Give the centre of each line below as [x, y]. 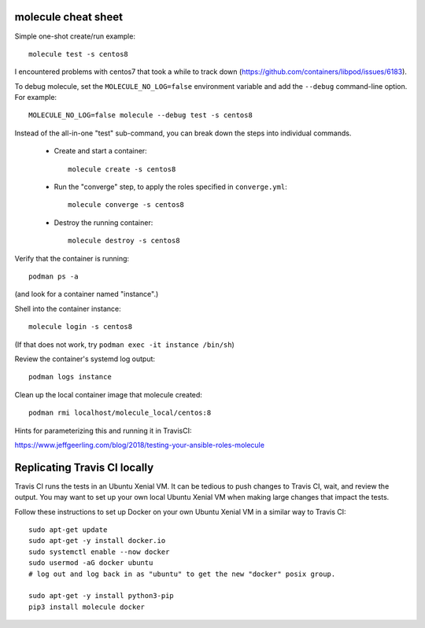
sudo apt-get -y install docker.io [97, 541]
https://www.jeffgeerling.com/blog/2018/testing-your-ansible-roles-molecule [140, 445]
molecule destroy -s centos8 [124, 241]
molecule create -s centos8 [122, 169]
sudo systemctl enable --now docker [99, 552]
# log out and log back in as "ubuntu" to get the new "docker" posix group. [182, 574]
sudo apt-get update [68, 530]
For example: [36, 98]
